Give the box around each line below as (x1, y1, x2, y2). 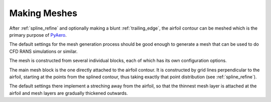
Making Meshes (9, 8, 78, 19)
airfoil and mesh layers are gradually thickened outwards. (9, 90, 128, 96)
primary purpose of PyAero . (9, 32, 67, 38)
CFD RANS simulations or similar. (9, 48, 78, 54)
